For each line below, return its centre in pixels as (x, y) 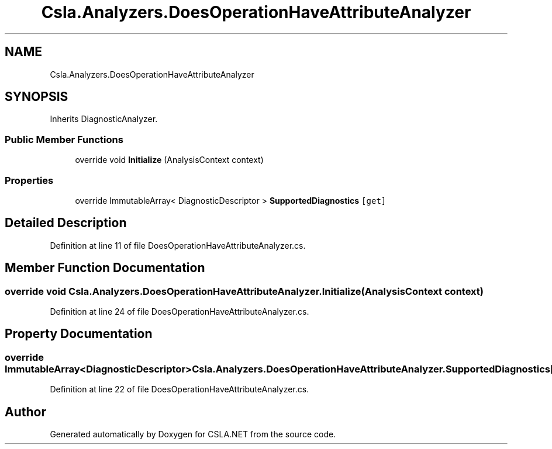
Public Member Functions (64, 139)
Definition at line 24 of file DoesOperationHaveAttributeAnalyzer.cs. (180, 311)
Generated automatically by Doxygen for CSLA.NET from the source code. (193, 434)
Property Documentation (79, 334)
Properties (29, 180)
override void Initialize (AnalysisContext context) (169, 160)
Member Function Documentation (105, 268)
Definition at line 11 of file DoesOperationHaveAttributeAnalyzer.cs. (178, 245)
